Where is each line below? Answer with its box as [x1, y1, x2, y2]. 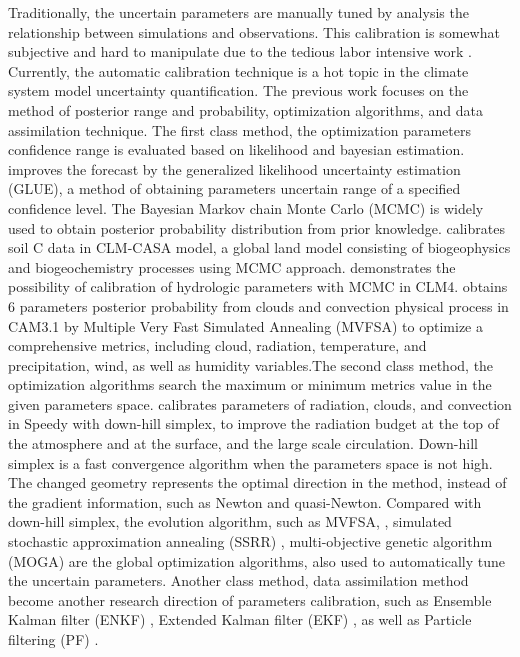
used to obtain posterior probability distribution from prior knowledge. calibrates [8, 217, 505, 238]
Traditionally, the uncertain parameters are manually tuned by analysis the [8, 2, 469, 22]
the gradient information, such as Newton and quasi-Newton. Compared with [8, 491, 482, 512]
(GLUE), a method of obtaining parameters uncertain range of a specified [8, 178, 461, 199]
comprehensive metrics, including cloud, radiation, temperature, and [8, 335, 427, 356]
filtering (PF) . [8, 629, 99, 649]
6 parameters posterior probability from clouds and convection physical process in [8, 295, 509, 316]
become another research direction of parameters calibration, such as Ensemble [8, 589, 492, 610]
